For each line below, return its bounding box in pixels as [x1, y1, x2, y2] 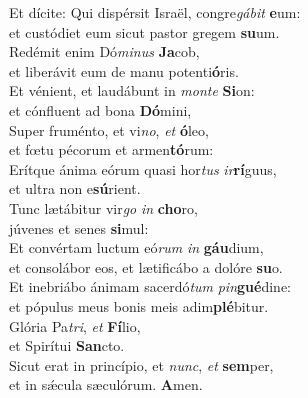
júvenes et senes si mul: [9, 217, 149, 238]
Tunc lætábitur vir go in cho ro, [9, 197, 198, 218]
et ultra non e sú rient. [9, 178, 141, 199]
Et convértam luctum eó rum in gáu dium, [9, 237, 264, 258]
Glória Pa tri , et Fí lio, [9, 315, 141, 336]
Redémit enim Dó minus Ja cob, [9, 41, 200, 62]
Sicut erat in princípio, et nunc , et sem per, [9, 354, 274, 375]
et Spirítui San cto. [9, 335, 125, 356]
